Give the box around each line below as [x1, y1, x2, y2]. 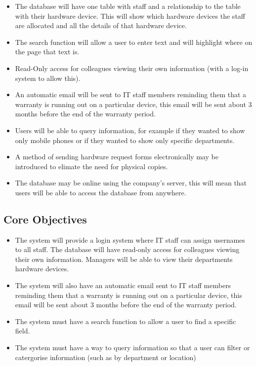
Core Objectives [3, 211, 87, 226]
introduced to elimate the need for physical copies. [15, 161, 168, 171]
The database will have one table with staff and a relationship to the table [15, 1, 241, 11]
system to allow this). [15, 73, 81, 83]
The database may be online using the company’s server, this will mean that [15, 178, 247, 188]
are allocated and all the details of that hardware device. [15, 20, 187, 31]
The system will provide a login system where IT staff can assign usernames [15, 234, 245, 245]
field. [15, 326, 30, 336]
